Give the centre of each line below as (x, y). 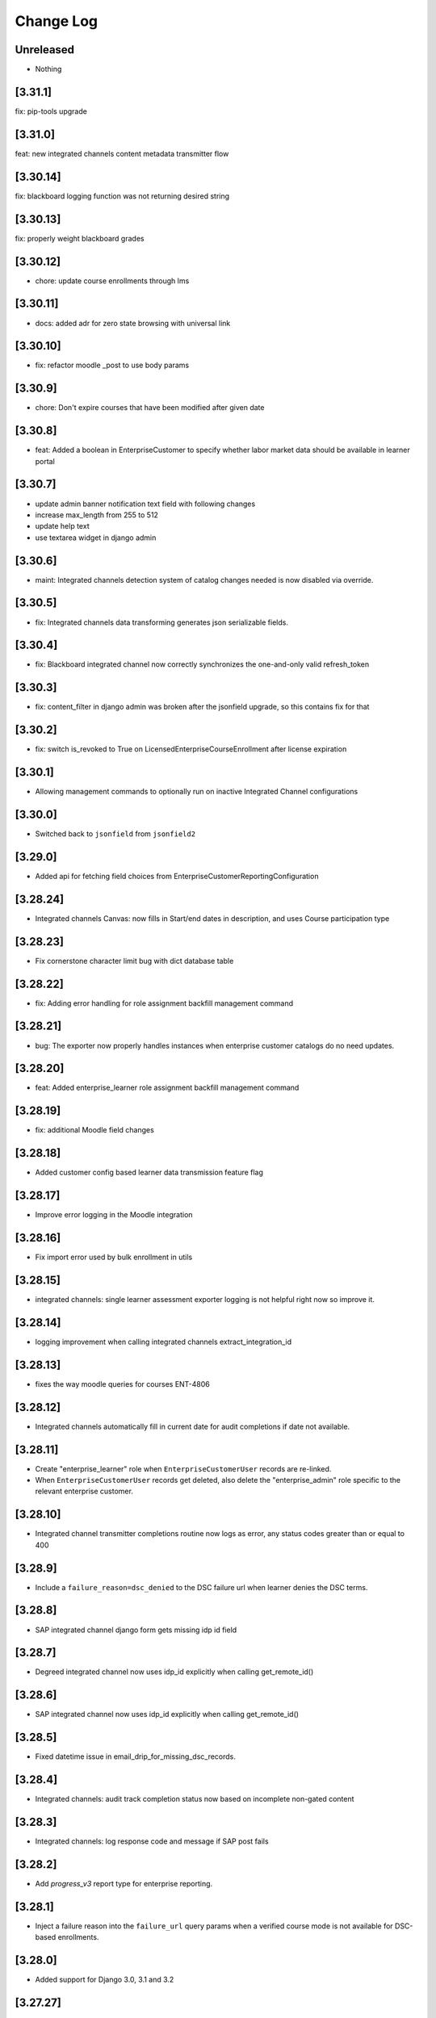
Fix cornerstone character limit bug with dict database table (134, 961)
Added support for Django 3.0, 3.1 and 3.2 (105, 1980)
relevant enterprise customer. (84, 1491)
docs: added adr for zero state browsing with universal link (133, 323)
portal (45, 461)
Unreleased (45, 50)
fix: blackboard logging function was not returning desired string (122, 196)
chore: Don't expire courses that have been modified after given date (150, 408)
